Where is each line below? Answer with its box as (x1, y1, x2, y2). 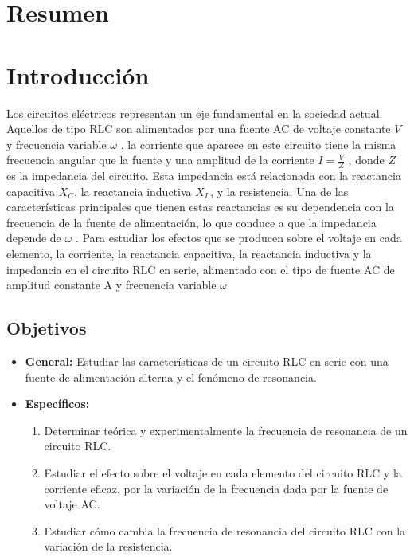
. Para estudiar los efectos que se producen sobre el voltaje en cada (75, 229, 402, 246)
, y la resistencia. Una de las (210, 182, 349, 199)
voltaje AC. (44, 496, 100, 512)
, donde (348, 151, 385, 168)
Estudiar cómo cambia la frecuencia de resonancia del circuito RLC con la (44, 522, 406, 539)
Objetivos (6, 316, 87, 340)
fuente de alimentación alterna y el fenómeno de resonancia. (25, 368, 317, 385)
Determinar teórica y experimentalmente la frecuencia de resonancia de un (44, 422, 408, 438)
